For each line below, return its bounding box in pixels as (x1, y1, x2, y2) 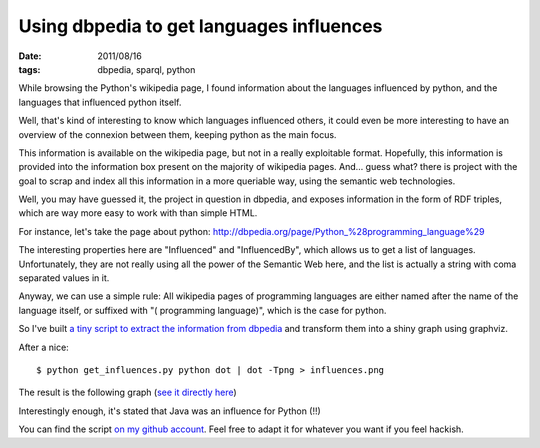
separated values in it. (18, 272, 110, 284)
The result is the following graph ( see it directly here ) (18, 386, 237, 399)
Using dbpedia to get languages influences (18, 15, 383, 37)
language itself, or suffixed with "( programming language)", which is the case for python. (18, 304, 387, 316)
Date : (18, 50, 42, 62)
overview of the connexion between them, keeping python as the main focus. (18, 128, 337, 140)
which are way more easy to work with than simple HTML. (18, 207, 258, 219)
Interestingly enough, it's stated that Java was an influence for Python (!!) (18, 405, 322, 417)
